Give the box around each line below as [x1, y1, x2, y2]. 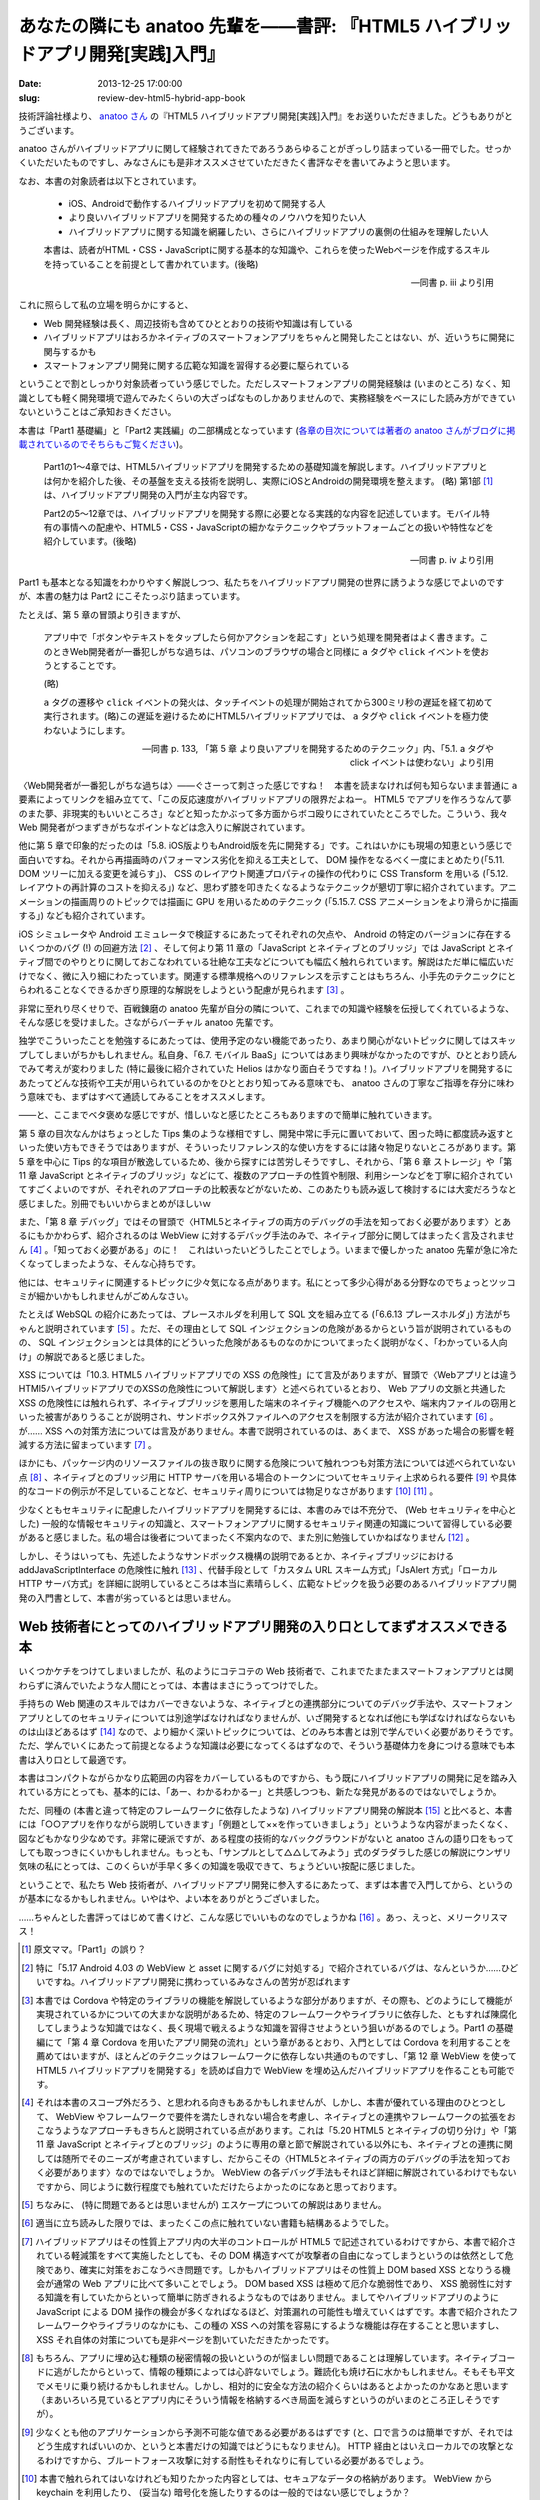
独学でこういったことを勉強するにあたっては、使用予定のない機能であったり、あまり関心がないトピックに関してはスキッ [18, 1035, 517, 1047]
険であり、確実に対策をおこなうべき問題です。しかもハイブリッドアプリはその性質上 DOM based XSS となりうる [36, 2263, 502, 2275]
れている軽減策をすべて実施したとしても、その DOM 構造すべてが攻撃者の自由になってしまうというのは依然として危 [36, 2250, 514, 2262]
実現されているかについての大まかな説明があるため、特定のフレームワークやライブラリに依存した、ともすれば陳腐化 [36, 2008, 518, 2020]
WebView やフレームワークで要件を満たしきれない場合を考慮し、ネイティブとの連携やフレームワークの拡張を [55, 2110, 507, 2122]
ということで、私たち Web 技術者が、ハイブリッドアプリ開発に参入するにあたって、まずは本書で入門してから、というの [18, 1878, 514, 1890]
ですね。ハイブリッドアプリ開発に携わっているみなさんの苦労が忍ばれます [44, 1976, 351, 1988]
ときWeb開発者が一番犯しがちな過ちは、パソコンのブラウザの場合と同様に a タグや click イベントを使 [51, 645, 481, 657]
